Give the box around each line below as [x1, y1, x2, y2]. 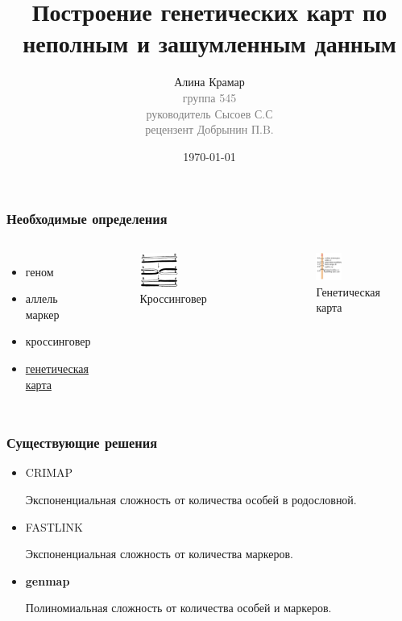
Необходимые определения [6, 209, 168, 229]
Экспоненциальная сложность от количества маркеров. [25, 545, 294, 562]
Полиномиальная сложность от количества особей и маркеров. [25, 599, 332, 616]
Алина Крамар [174, 73, 245, 90]
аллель [25, 290, 58, 307]
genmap [25, 572, 70, 589]
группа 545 [182, 89, 237, 106]
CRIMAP [25, 464, 73, 481]
